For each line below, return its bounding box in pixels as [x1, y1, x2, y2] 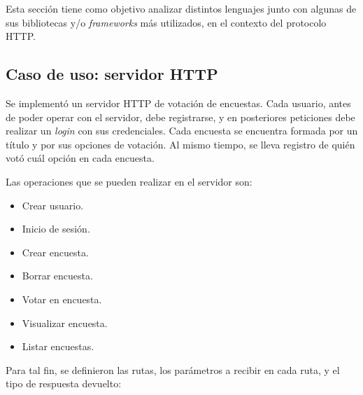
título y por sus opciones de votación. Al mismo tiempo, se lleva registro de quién [6, 137, 355, 151]
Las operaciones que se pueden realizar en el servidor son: [6, 174, 252, 188]
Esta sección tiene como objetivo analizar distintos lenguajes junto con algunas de [6, 1, 357, 15]
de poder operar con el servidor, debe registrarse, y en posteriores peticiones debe [6, 109, 355, 124]
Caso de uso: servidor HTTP [6, 63, 218, 85]
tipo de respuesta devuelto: [6, 376, 122, 391]
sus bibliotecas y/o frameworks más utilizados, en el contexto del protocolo [6, 15, 327, 29]
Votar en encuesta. [22, 291, 102, 306]
